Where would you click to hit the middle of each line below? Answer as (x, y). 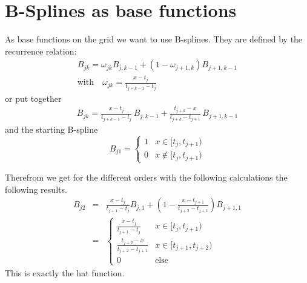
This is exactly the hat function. (65, 272)
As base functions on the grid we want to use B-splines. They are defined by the (154, 39)
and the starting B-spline (51, 129)
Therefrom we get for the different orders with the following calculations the (146, 177)
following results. (36, 189)
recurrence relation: (41, 51)
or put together (33, 98)
